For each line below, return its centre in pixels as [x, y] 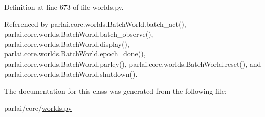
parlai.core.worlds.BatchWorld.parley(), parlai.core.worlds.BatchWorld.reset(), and [133, 63]
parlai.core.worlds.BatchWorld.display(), [67, 43]
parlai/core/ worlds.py [38, 108]
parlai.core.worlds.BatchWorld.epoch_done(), [75, 54]
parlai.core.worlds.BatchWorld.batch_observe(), [79, 34]
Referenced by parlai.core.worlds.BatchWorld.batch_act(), [95, 24]
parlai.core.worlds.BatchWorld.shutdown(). [71, 74]
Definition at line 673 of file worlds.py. [64, 7]
